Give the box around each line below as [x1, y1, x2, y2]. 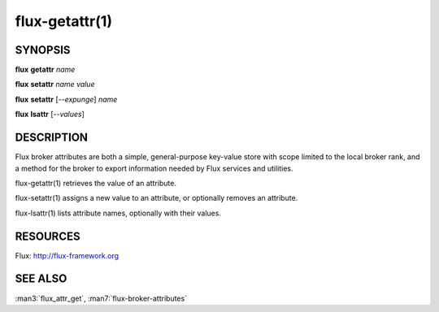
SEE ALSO [15, 272, 67, 286]
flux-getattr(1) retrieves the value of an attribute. [15, 178, 176, 188]
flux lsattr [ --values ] [15, 110, 85, 119]
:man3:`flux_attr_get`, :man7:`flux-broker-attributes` [15, 293, 187, 303]
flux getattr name [15, 65, 76, 75]
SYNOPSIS [15, 43, 71, 57]
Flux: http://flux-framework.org [15, 250, 120, 260]
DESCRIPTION [15, 131, 89, 145]
